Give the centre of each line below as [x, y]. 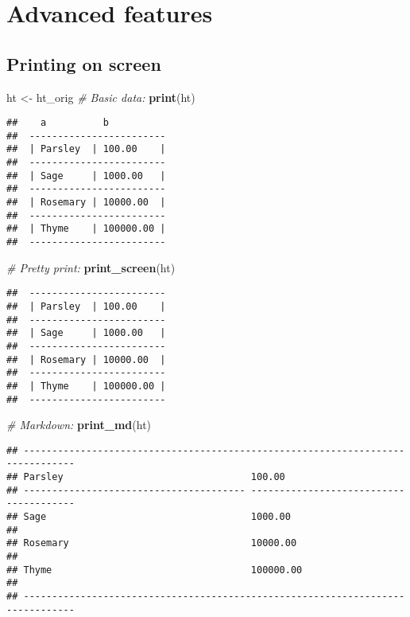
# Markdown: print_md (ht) [79, 425]
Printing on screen [84, 63]
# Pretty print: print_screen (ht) [91, 267]
